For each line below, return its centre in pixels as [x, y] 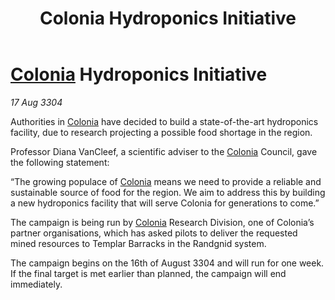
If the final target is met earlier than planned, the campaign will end [148, 273]
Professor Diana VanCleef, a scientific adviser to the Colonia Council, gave [164, 151]
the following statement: [60, 162]
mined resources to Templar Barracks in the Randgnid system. [138, 243]
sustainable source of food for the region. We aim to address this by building [168, 192]
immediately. [36, 284]
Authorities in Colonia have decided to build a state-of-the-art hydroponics [164, 121]
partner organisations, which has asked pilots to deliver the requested [154, 233]
